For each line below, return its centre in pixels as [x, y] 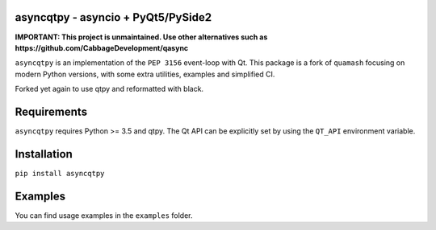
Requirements [51, 111]
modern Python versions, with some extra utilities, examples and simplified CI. [145, 74]
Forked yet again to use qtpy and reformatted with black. [109, 89]
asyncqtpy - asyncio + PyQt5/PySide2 [113, 17]
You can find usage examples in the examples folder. [104, 215]
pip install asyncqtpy [60, 173]
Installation [44, 154]
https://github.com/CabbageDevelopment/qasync [102, 47]
